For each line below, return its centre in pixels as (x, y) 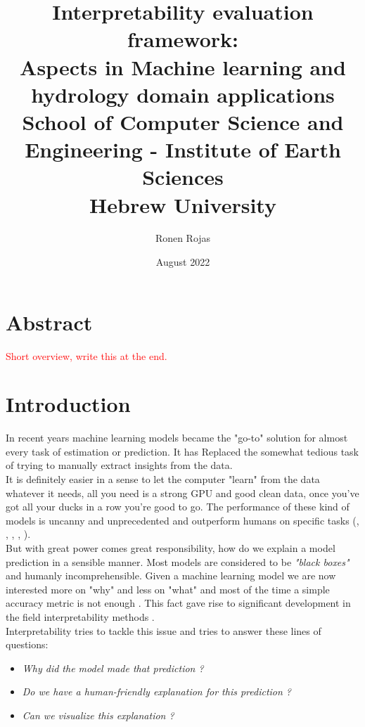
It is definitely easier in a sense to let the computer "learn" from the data (163, 479)
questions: (27, 644)
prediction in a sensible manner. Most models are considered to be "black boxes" (178, 561)
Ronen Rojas (183, 238)
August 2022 (183, 262)
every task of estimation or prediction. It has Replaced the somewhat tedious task (182, 451)
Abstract (49, 322)
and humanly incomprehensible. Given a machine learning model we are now (171, 575)
